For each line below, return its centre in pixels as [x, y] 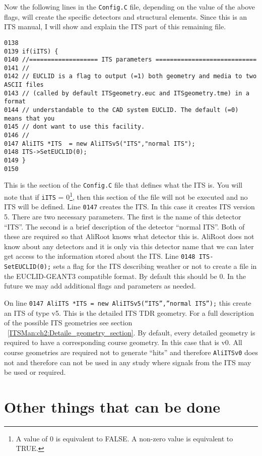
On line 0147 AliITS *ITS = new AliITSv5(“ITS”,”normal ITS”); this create [128, 302]
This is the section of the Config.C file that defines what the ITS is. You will [123, 185]
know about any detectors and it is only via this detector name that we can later [129, 246]
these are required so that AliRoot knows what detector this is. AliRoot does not [129, 236]
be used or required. [35, 372]
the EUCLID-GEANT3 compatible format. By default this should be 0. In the [125, 276]
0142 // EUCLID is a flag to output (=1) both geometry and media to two [130, 76]
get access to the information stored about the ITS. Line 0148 [100, 256]
